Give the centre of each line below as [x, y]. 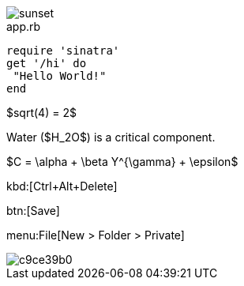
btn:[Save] [33, 211]
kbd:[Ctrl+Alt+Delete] [62, 186]
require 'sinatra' [63, 51]
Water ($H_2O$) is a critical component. [111, 137]
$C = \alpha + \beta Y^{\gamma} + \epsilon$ [122, 162]
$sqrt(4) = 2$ [41, 113]
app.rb [24, 26]
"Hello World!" [60, 76]
